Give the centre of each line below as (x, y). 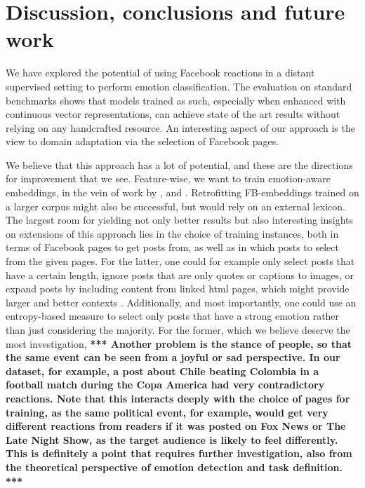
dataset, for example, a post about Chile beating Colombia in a (162, 371)
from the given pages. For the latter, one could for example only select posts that (180, 261)
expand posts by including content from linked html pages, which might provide (178, 289)
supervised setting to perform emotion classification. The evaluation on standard (179, 86)
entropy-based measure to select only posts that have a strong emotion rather (173, 316)
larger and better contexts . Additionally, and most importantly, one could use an (181, 302)
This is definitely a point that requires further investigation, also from (179, 453)
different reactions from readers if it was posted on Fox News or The (176, 426)
